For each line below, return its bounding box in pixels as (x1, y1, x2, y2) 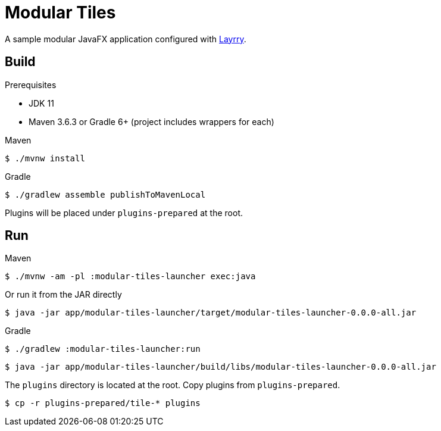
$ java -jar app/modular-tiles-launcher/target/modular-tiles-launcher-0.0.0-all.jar (5, 308, 417, 318)
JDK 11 (29, 98, 54, 108)
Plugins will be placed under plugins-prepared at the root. (5, 207, 243, 218)
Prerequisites (5, 79, 57, 90)
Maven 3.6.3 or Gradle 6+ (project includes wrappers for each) (29, 116, 274, 127)
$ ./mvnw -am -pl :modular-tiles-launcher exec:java (5, 271, 256, 282)
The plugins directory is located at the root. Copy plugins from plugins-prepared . (5, 380, 340, 391)
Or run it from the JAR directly (5, 289, 122, 300)
